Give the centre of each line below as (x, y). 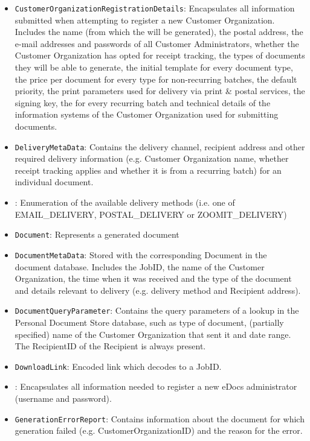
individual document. (54, 182)
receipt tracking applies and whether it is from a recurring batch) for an (148, 170)
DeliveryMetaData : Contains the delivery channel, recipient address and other (160, 146)
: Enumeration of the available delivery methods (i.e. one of (125, 202)
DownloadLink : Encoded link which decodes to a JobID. (118, 366)
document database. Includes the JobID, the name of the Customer (140, 266)
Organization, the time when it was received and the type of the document (153, 278)
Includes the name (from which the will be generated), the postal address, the (159, 32)
